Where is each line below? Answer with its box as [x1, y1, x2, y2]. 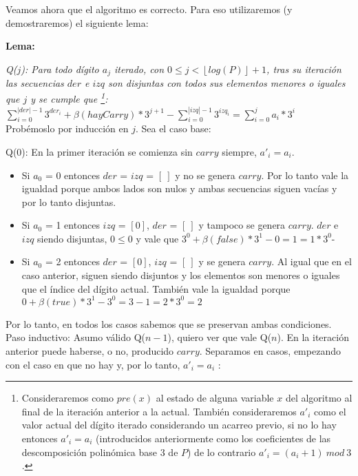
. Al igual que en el [271, 254, 352, 269]
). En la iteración [277, 330, 349, 344]
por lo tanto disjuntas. [21, 194, 116, 209]
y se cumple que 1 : [30, 90, 108, 106]
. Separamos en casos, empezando [199, 343, 341, 358]
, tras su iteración [266, 61, 341, 76]
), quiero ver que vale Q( [167, 330, 272, 344]
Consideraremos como [21, 391, 114, 405]
